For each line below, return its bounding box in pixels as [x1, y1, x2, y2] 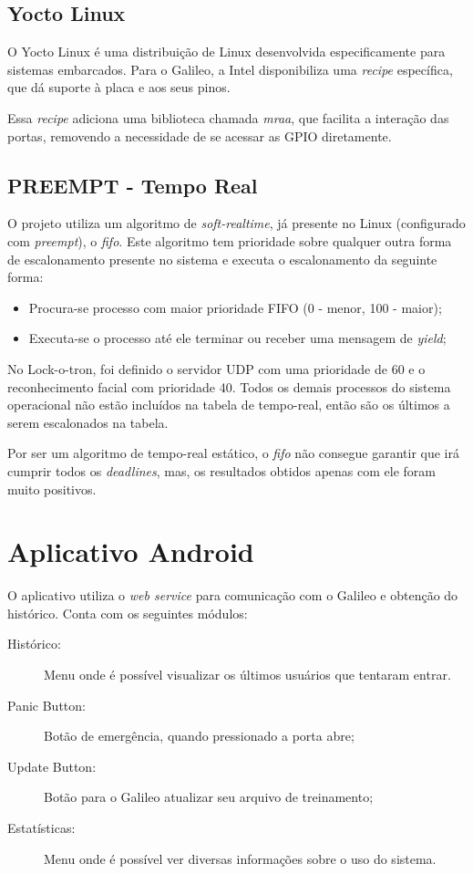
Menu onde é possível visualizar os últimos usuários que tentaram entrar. [44, 665, 451, 683]
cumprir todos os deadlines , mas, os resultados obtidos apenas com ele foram [7, 461, 436, 480]
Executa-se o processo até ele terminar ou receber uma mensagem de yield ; [28, 328, 447, 348]
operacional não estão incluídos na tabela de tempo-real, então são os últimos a [7, 395, 450, 414]
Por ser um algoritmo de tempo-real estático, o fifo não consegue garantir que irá [7, 443, 459, 463]
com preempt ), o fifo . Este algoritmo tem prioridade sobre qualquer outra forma [7, 231, 452, 250]
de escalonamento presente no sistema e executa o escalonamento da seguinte [7, 249, 437, 268]
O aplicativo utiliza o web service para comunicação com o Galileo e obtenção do [7, 586, 458, 605]
